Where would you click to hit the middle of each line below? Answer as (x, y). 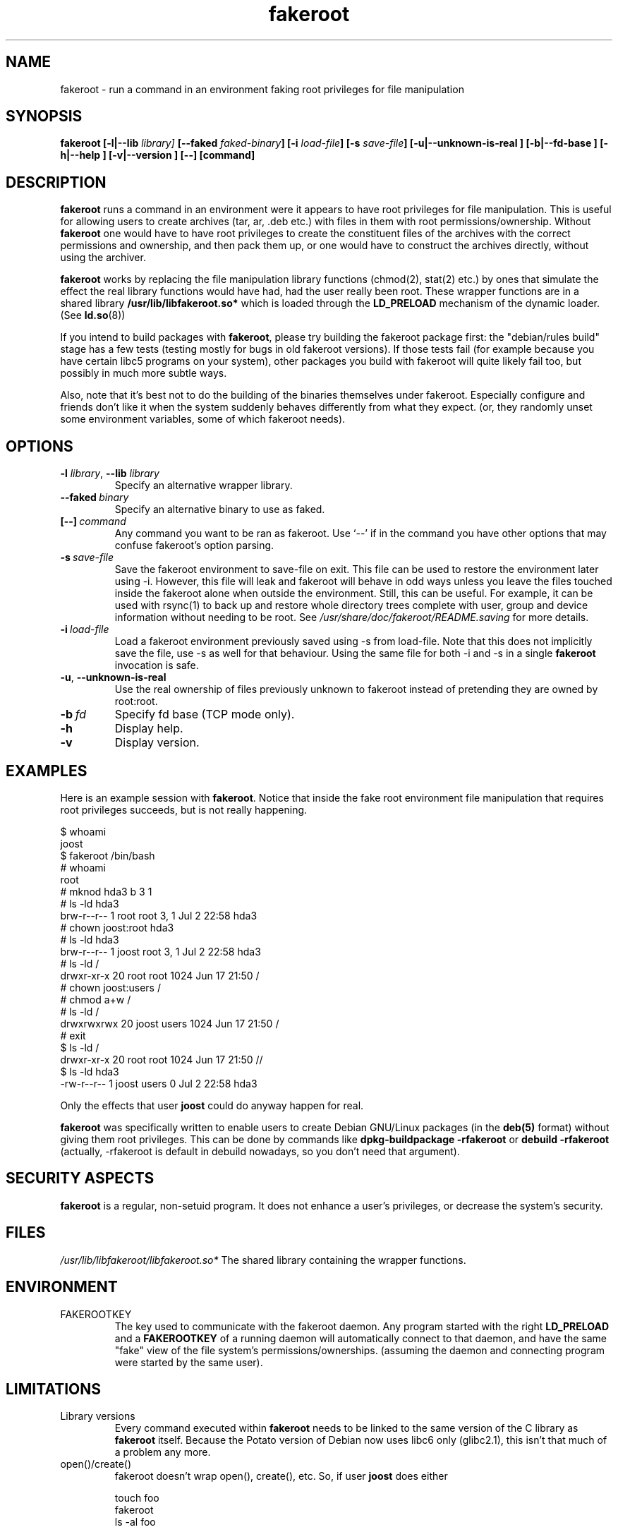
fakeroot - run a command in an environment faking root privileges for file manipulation (262, 89)
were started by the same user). (189, 1362)
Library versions (98, 1416)
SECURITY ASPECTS (80, 1178)
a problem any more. (163, 1452)
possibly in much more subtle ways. (144, 373)
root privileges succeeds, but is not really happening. (184, 809)
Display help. (149, 729)
